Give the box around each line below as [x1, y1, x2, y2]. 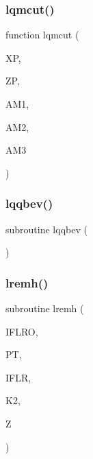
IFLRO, [5, 324, 38, 338]
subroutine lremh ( [5, 301, 84, 315]
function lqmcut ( [5, 27, 79, 42]
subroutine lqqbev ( [5, 222, 88, 236]
